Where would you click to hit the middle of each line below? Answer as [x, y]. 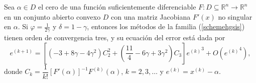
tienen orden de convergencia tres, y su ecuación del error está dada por [115, 37]
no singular [235, 16]
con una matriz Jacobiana [151, 16]
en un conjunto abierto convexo [52, 16]
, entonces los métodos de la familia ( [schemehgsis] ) [166, 26]
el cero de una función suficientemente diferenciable [117, 7]
